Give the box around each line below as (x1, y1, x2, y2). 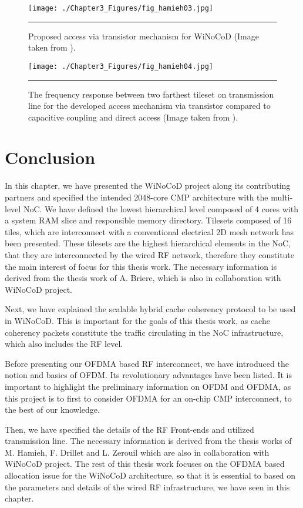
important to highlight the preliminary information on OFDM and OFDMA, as (5, 380, 291, 392)
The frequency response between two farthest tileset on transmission (28, 88, 274, 100)
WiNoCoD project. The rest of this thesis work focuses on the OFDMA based (5, 457, 285, 470)
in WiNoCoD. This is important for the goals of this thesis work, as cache (5, 314, 270, 326)
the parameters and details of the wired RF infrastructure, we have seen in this (5, 480, 290, 493)
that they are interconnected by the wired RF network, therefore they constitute (5, 248, 295, 260)
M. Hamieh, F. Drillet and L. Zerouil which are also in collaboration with (5, 446, 270, 458)
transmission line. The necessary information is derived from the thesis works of (5, 435, 292, 447)
